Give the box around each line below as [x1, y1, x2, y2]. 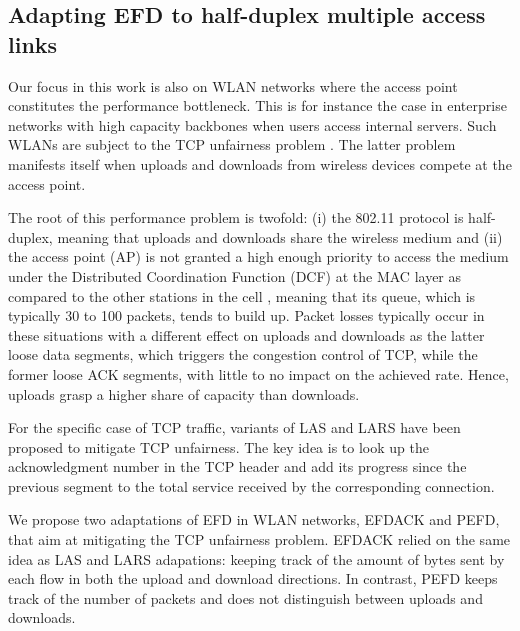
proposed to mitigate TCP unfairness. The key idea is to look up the [8, 436, 429, 457]
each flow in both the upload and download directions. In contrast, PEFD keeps [8, 568, 498, 589]
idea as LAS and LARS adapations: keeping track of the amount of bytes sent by [8, 548, 505, 569]
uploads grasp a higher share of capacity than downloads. [8, 383, 360, 404]
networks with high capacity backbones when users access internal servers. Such [8, 114, 497, 135]
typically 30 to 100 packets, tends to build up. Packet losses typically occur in [8, 305, 485, 326]
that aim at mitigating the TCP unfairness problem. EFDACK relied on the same [8, 529, 511, 550]
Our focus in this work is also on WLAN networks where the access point [8, 75, 458, 96]
